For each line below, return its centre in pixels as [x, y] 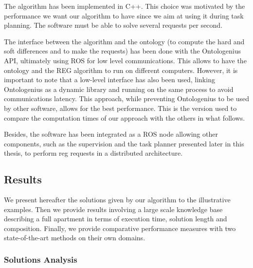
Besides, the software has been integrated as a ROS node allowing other [111, 134]
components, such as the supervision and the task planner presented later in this [124, 143]
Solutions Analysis [41, 259]
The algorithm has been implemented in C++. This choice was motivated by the [125, 6]
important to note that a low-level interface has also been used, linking [109, 80]
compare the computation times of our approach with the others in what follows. [125, 117]
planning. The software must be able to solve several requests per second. [113, 25]
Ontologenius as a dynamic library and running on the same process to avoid [119, 89]
